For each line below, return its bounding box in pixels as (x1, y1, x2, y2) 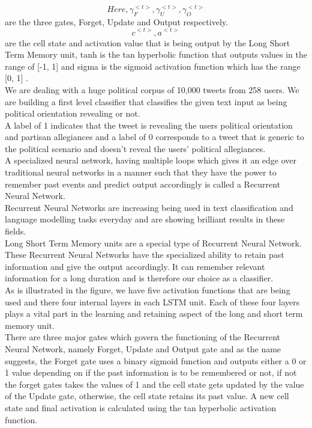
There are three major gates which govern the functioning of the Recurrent (5, 331, 281, 343)
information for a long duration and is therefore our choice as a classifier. (5, 272, 274, 284)
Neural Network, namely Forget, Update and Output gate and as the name (5, 342, 281, 355)
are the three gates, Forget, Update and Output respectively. (5, 15, 228, 28)
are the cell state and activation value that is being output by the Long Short (5, 36, 290, 49)
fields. (5, 225, 26, 237)
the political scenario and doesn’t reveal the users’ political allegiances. (5, 142, 266, 154)
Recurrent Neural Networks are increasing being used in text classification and (5, 201, 293, 213)
